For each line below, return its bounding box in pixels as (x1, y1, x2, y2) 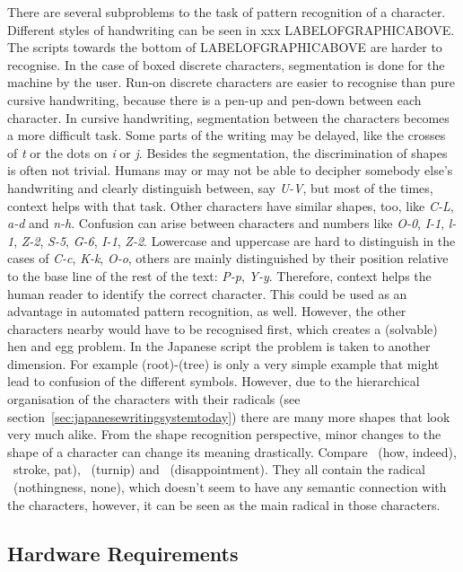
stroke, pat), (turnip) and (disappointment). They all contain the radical (13, 460, 425, 479)
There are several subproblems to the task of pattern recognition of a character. (7, 3, 446, 21)
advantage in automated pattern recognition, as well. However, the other (7, 302, 406, 321)
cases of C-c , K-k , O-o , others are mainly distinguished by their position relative (7, 249, 449, 268)
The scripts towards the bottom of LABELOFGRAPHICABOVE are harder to (7, 38, 442, 57)
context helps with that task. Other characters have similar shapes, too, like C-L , (7, 196, 454, 215)
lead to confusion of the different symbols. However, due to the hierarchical (7, 372, 420, 391)
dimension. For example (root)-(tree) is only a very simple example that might (7, 354, 440, 373)
